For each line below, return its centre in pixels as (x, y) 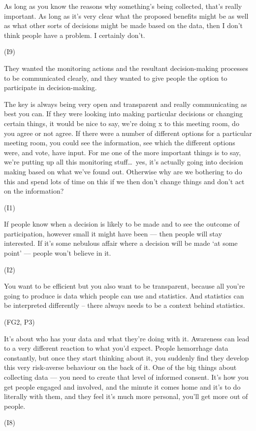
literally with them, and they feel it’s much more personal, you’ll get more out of (126, 396)
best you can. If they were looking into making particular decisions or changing (123, 114)
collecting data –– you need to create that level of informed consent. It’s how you (126, 377)
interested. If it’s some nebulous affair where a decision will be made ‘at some (121, 243)
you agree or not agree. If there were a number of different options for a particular (128, 133)
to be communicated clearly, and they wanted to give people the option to (116, 78)
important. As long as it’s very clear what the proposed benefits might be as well (126, 16)
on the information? (34, 191)
